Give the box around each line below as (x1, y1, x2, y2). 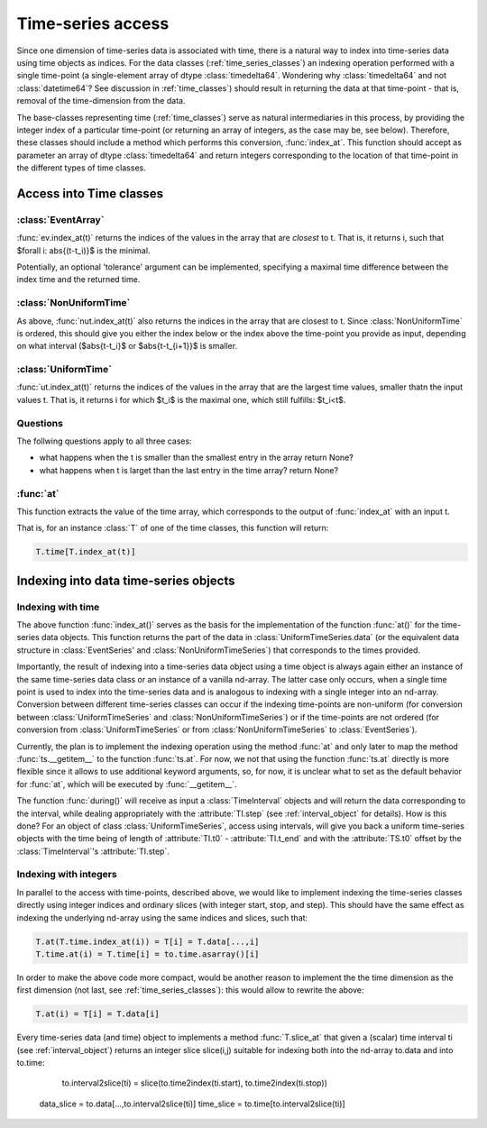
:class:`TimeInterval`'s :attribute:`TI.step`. (16, 846, 170, 857)
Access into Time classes (16, 186, 164, 201)
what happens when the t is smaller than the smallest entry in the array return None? (39, 452, 354, 463)
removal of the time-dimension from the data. (16, 96, 186, 106)
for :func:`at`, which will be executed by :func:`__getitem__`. (16, 778, 238, 789)
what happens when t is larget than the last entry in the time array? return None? (39, 464, 338, 475)
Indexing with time (16, 601, 100, 613)
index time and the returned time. (16, 274, 141, 285)
